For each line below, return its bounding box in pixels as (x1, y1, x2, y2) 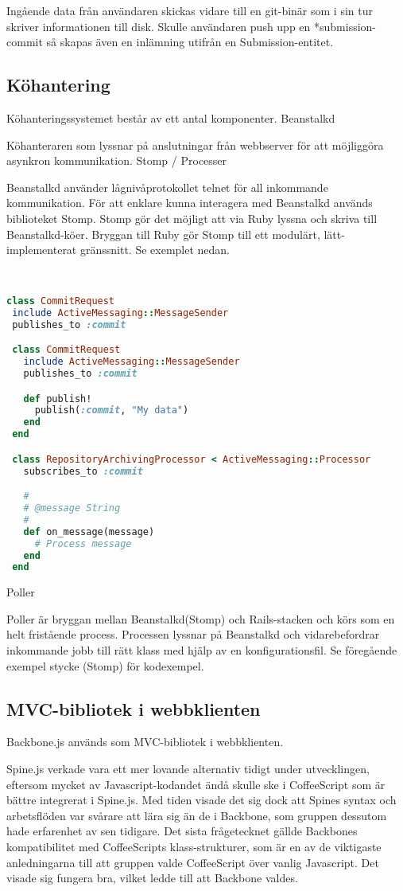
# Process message (34, 537, 132, 549)
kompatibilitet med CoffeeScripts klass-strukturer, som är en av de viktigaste (6, 838, 382, 855)
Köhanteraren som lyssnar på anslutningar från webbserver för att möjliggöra (6, 136, 384, 153)
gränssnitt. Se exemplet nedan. (79, 241, 231, 258)
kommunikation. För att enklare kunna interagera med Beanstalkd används (6, 194, 373, 211)
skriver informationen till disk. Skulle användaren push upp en (6, 18, 311, 34)
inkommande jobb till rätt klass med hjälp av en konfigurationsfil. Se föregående (6, 642, 397, 658)
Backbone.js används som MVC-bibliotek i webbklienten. (6, 733, 284, 750)
